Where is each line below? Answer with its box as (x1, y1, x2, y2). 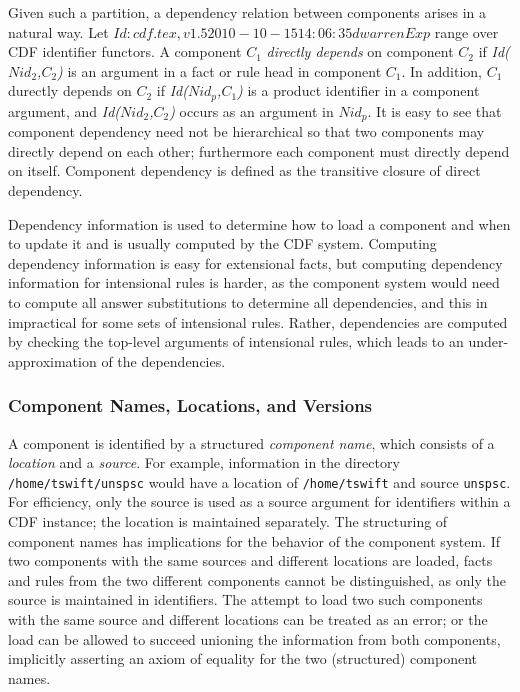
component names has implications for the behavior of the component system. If (8, 530, 501, 551)
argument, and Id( (8, 100, 121, 121)
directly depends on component (266, 41, 454, 62)
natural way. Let (8, 21, 109, 42)
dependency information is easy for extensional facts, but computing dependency (8, 252, 503, 273)
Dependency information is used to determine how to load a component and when (8, 213, 511, 234)
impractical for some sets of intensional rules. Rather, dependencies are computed (8, 311, 508, 332)
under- (468, 331, 509, 352)
